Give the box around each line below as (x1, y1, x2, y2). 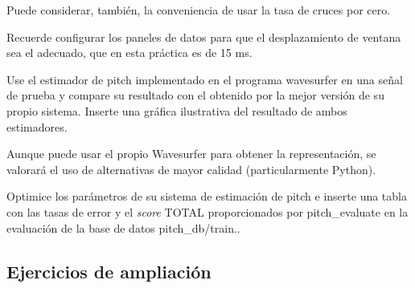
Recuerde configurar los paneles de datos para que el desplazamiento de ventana (6, 28, 401, 45)
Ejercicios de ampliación (6, 258, 212, 283)
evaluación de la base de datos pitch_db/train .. (6, 219, 240, 236)
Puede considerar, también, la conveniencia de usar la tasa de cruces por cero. (6, 2, 391, 18)
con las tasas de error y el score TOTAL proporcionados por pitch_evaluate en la (6, 203, 409, 220)
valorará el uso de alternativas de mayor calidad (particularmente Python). (6, 160, 376, 177)
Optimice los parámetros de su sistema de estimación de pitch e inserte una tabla (6, 188, 407, 205)
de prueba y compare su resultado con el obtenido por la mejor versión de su (6, 87, 384, 103)
